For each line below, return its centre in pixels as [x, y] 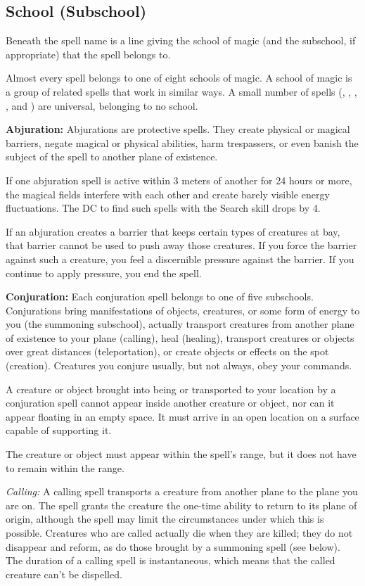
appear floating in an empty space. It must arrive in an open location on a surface [182, 416]
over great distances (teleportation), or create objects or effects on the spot [167, 351]
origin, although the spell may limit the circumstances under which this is [165, 519]
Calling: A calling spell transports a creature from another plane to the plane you [182, 491]
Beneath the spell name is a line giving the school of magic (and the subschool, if [181, 40]
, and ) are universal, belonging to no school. [102, 105]
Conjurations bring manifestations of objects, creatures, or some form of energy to [183, 310]
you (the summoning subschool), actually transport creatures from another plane [180, 324]
